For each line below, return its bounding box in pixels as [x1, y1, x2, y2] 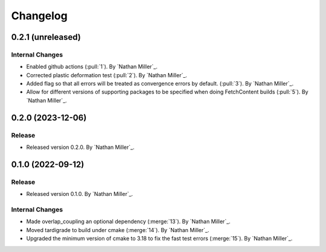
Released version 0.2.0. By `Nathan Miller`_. [26, 143, 135, 151]
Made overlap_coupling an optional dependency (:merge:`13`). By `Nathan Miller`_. [26, 218, 231, 225]
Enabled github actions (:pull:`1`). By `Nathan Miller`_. [26, 63, 158, 71]
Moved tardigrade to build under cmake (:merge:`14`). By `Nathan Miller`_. [26, 226, 209, 233]
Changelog [11, 9, 68, 22]
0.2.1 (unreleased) [11, 32, 81, 42]
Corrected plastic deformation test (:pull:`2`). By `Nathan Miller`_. [26, 71, 187, 78]
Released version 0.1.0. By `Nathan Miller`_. [26, 191, 133, 198]
